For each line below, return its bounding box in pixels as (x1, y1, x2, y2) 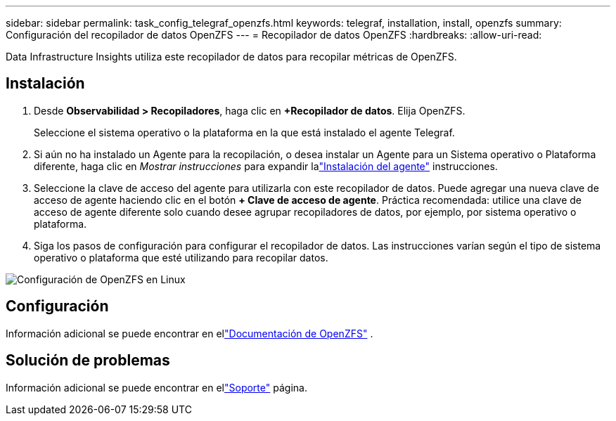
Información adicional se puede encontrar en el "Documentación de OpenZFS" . (6, 327, 373, 339)
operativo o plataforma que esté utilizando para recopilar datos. (34, 251, 328, 264)
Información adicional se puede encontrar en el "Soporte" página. (6, 381, 307, 394)
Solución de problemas (6, 351, 170, 370)
